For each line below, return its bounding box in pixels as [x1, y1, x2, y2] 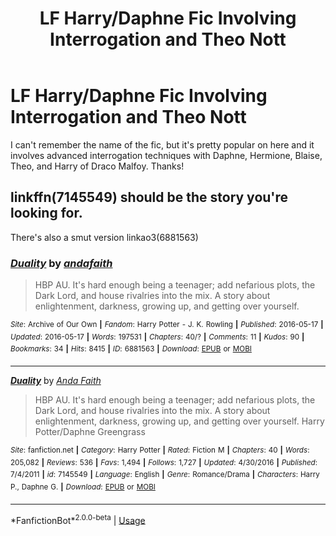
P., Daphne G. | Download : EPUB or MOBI [10, 482, 156, 492]
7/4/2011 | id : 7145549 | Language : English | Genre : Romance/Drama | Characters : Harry [10, 470, 320, 480]
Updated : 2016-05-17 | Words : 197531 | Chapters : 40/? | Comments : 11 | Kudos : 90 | [10, 332, 305, 342]
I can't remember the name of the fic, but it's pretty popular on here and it [10, 138, 315, 151]
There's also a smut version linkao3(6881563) [10, 231, 199, 243]
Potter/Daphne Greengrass [34, 426, 146, 438]
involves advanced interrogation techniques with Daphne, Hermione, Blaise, [10, 149, 323, 161]
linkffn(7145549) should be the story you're [10, 189, 289, 206]
